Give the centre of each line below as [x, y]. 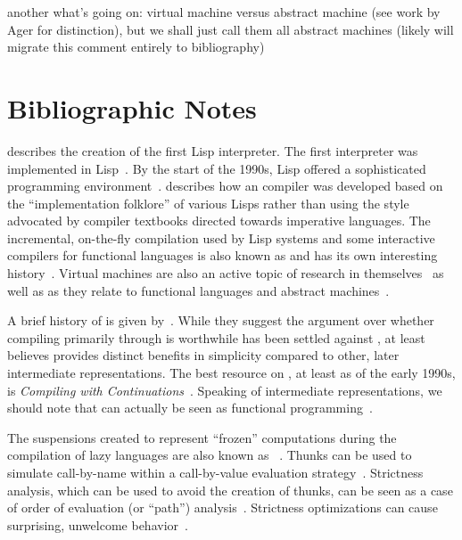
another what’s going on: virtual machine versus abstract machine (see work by [224, 12]
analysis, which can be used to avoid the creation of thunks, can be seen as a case [230, 490]
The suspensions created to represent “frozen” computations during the [202, 437]
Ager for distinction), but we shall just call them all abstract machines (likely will [231, 29]
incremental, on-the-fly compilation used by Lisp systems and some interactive [221, 237]
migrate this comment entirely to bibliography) [136, 47]
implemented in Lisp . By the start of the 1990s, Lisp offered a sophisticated [217, 168]
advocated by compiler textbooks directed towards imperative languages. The [219, 221]
